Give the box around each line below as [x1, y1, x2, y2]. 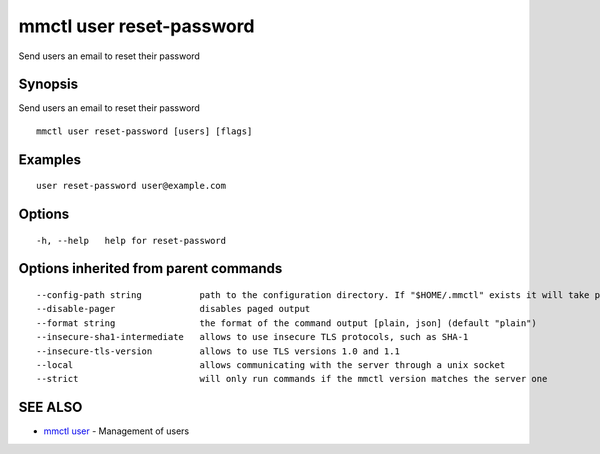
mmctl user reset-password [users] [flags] [36, 125, 253, 137]
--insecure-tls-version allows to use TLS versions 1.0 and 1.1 [36, 345, 400, 357]
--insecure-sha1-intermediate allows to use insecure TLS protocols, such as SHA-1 [36, 331, 469, 343]
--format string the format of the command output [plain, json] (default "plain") [36, 317, 537, 329]
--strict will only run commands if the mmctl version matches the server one [36, 373, 548, 385]
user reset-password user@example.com [36, 180, 227, 192]
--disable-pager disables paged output [36, 303, 311, 315]
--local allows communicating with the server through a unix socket [36, 360, 506, 371]
